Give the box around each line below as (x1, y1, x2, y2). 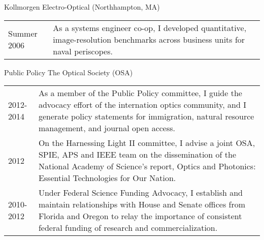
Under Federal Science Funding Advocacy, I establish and (38, 187, 243, 199)
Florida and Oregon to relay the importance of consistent (38, 210, 242, 222)
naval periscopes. (53, 45, 113, 57)
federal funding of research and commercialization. (38, 222, 218, 234)
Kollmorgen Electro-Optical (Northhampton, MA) (4, 2, 160, 12)
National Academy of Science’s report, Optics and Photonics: (38, 160, 256, 172)
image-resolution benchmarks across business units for (53, 33, 245, 45)
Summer (8, 27, 38, 40)
